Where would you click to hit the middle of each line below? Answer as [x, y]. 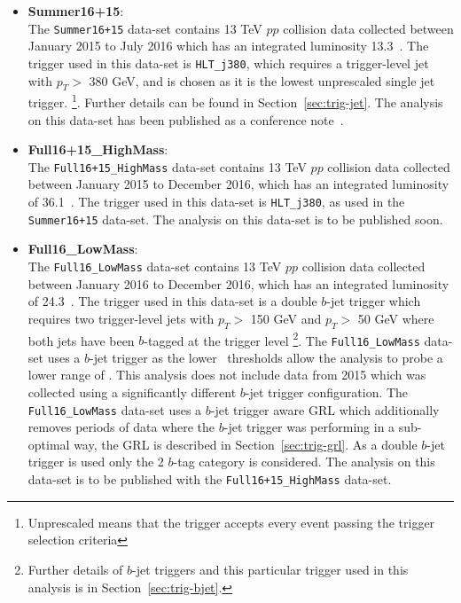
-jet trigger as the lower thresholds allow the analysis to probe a [266, 357]
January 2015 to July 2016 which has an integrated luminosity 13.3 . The [228, 46]
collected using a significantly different [132, 392]
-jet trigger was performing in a [309, 427]
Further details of [75, 569]
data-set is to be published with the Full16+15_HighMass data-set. [210, 479]
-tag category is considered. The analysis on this [304, 462]
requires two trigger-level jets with [121, 318]
